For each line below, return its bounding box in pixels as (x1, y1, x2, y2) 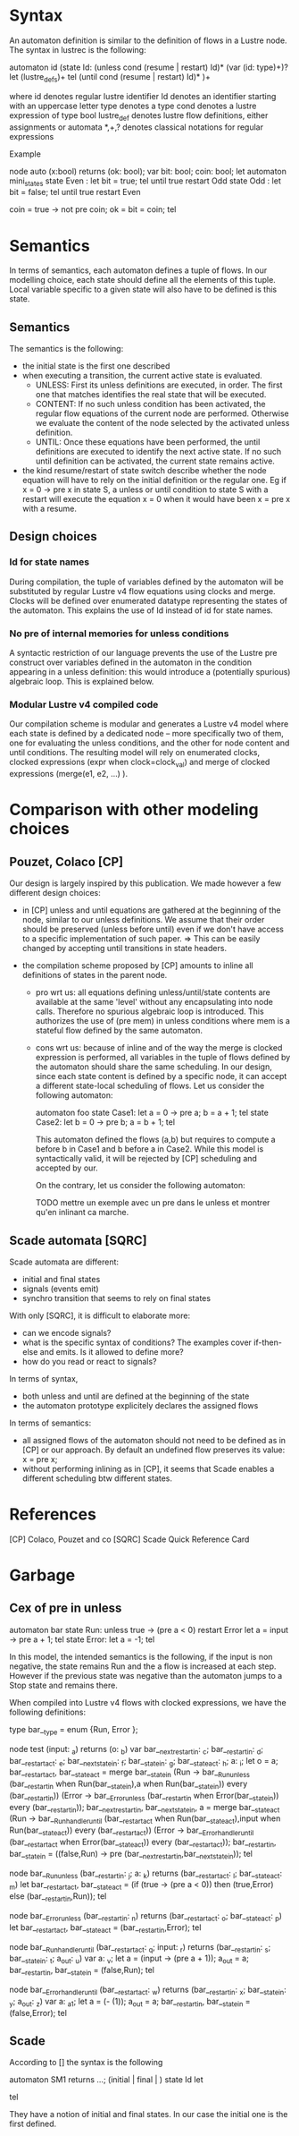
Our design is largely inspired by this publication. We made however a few (9, 878, 282, 889)
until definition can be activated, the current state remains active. (35, 455, 275, 466)
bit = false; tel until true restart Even (9, 187, 141, 198)
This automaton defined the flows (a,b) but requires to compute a (35, 1134, 276, 1145)
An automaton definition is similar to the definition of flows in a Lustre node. (9, 35, 287, 46)
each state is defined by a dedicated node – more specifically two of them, (9, 728, 284, 739)
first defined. (9, 2118, 57, 2130)
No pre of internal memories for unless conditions (9, 627, 229, 640)
